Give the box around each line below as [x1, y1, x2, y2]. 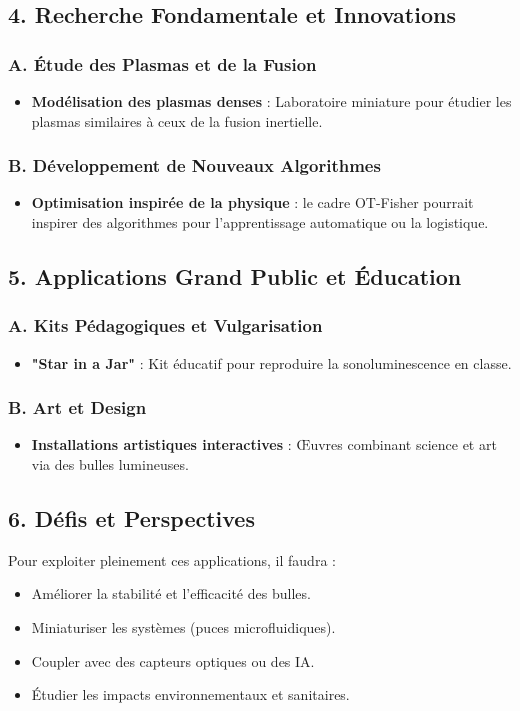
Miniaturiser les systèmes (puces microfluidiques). [31, 616, 336, 637]
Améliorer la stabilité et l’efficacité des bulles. [31, 583, 311, 604]
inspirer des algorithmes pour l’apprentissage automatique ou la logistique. [31, 212, 489, 232]
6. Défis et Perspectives [8, 502, 255, 533]
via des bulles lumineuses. [31, 454, 189, 474]
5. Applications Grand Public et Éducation [8, 260, 462, 291]
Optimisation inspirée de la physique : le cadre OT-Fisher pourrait [31, 192, 474, 213]
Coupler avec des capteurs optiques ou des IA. [31, 650, 315, 671]
